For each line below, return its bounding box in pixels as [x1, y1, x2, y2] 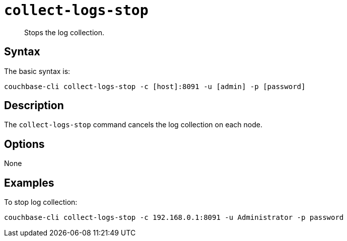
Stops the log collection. [24, 28, 104, 37]
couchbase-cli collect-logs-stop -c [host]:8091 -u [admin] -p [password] [4, 82, 306, 91]
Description [4, 99, 64, 112]
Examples [4, 176, 54, 189]
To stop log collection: [4, 198, 78, 207]
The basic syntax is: [4, 66, 71, 75]
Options [4, 137, 45, 150]
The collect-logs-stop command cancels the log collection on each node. [4, 120, 262, 129]
